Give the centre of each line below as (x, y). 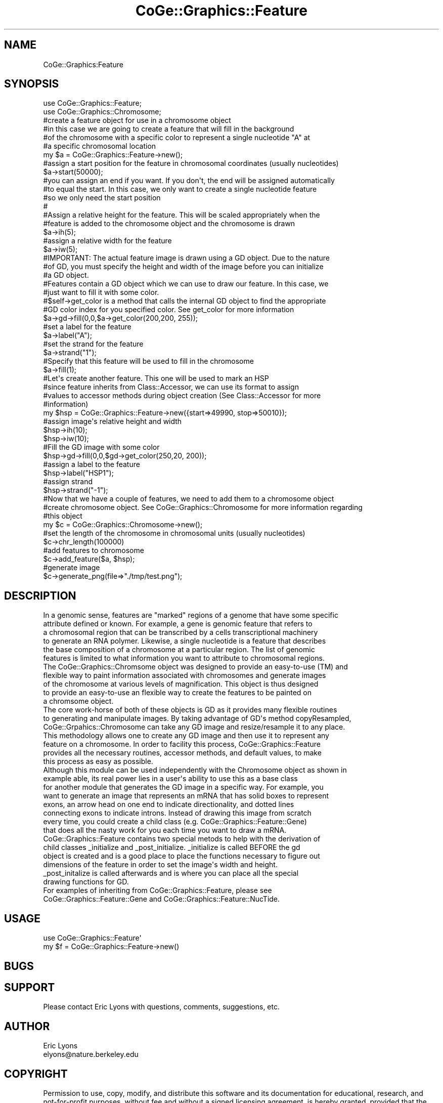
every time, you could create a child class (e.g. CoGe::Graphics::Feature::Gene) (175, 822)
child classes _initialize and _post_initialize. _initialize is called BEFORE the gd (172, 847)
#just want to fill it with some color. (101, 292)
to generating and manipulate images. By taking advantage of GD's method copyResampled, (197, 718)
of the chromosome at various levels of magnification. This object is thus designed (181, 684)
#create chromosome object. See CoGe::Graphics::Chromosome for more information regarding (203, 507)
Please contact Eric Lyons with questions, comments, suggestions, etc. (161, 1007)
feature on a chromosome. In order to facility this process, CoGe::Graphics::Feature (182, 744)
